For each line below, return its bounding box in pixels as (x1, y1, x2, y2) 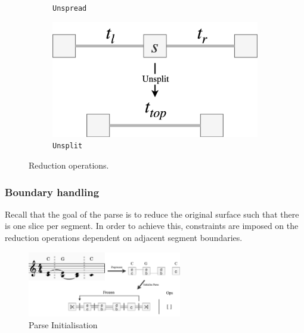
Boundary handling (5, 184, 100, 199)
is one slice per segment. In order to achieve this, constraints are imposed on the (5, 219, 299, 232)
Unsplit (52, 142, 83, 151)
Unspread (52, 4, 87, 13)
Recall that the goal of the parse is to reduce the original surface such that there (5, 207, 299, 220)
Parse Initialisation (29, 318, 98, 331)
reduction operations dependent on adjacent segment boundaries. (5, 231, 243, 244)
